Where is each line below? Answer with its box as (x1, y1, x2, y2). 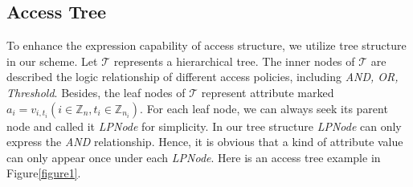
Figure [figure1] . (6, 165, 81, 181)
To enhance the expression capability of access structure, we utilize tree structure (6, 37, 407, 54)
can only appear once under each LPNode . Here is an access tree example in (6, 148, 381, 165)
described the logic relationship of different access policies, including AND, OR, (6, 68, 399, 85)
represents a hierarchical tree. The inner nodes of (113, 52, 355, 69)
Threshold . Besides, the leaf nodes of (6, 83, 186, 100)
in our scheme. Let (6, 52, 98, 69)
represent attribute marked (201, 83, 334, 100)
